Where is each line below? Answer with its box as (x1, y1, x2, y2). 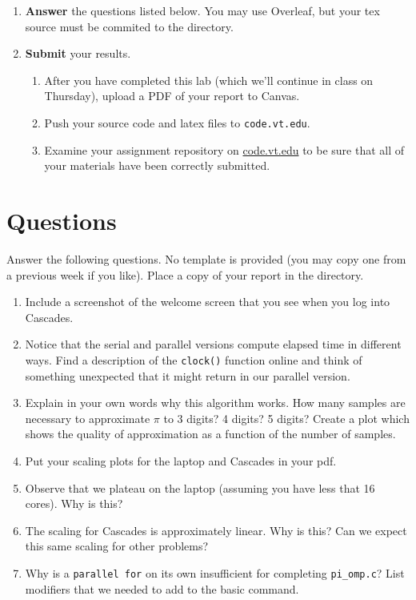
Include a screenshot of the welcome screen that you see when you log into (25, 293, 390, 310)
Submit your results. (25, 45, 131, 62)
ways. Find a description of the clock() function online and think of (25, 351, 362, 368)
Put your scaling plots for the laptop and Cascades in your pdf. (25, 452, 337, 469)
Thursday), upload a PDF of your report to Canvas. (44, 87, 300, 104)
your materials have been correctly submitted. (44, 157, 270, 174)
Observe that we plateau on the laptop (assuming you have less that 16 (25, 479, 375, 496)
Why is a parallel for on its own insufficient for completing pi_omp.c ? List (25, 564, 405, 581)
